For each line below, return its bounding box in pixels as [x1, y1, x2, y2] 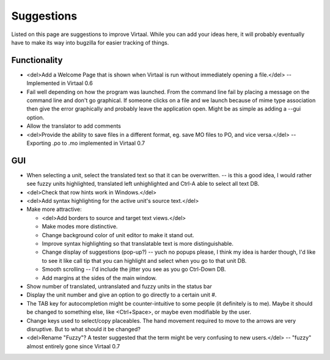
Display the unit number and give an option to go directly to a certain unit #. [26, 291, 217, 299]
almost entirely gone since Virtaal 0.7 [26, 342, 120, 350]
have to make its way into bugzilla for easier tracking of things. [11, 39, 169, 46]
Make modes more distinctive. [42, 223, 118, 230]
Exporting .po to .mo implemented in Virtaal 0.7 [26, 139, 145, 147]
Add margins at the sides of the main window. [42, 274, 157, 281]
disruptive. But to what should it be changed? [26, 325, 141, 332]
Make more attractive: [26, 205, 82, 213]
